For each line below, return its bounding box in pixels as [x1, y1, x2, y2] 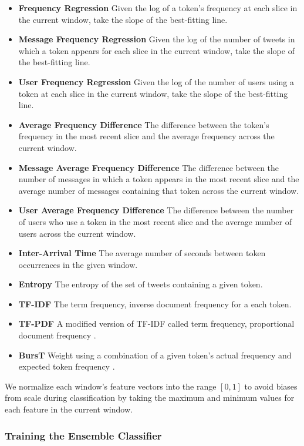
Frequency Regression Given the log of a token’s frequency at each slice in [18, 2, 298, 14]
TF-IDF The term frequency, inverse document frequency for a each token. [18, 297, 292, 310]
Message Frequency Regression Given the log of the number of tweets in [18, 33, 295, 45]
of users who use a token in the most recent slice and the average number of [18, 215, 292, 227]
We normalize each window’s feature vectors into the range [5, 380, 217, 392]
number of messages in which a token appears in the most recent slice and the [18, 173, 299, 185]
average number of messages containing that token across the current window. [18, 184, 299, 196]
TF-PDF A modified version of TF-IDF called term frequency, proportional [18, 317, 295, 330]
